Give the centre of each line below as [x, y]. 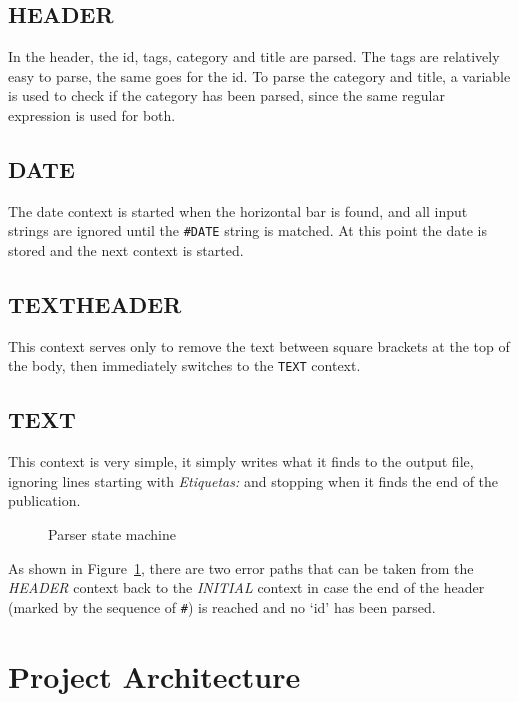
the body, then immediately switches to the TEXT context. [184, 365]
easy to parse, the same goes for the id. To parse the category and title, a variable [259, 75]
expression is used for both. [92, 114]
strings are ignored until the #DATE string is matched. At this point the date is [247, 230]
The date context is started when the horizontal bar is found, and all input [238, 210]
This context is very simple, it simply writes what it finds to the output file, [241, 461]
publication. [44, 500]
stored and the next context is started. [126, 250]
